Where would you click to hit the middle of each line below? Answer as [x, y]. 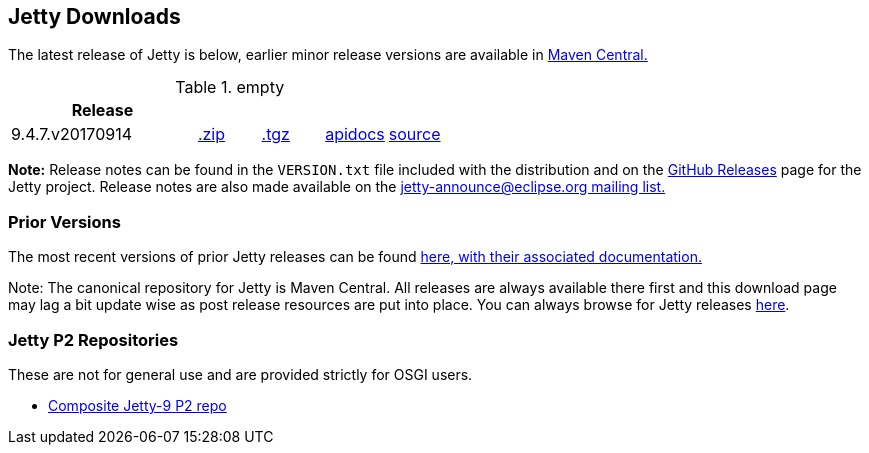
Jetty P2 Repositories [93, 339]
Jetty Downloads [94, 16]
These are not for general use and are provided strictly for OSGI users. [240, 374]
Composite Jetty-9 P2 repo [137, 405]
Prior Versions [64, 221]
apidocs [355, 134]
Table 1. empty [230, 87]
